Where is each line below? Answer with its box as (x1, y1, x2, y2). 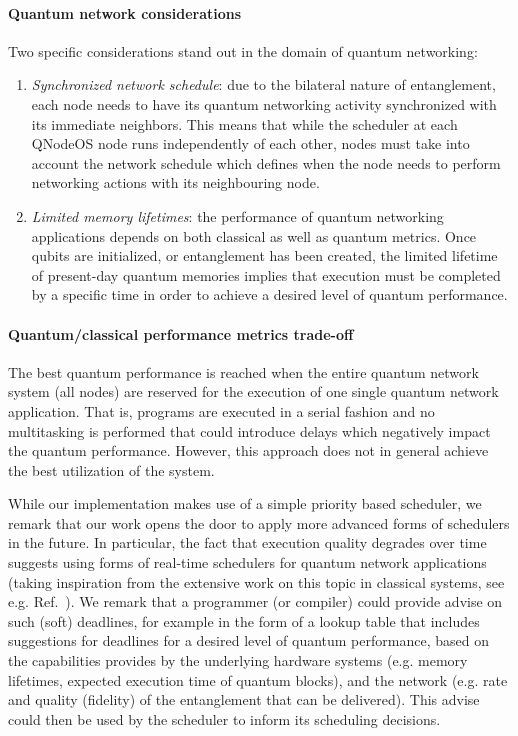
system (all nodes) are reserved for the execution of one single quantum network (8, 381, 499, 402)
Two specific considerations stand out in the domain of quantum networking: (8, 40, 478, 61)
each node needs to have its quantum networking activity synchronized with (31, 93, 497, 114)
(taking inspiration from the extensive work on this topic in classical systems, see (8, 571, 505, 592)
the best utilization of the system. (8, 459, 215, 480)
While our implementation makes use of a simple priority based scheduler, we (8, 493, 482, 514)
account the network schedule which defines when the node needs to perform (31, 152, 501, 173)
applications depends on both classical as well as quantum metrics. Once (31, 225, 477, 246)
